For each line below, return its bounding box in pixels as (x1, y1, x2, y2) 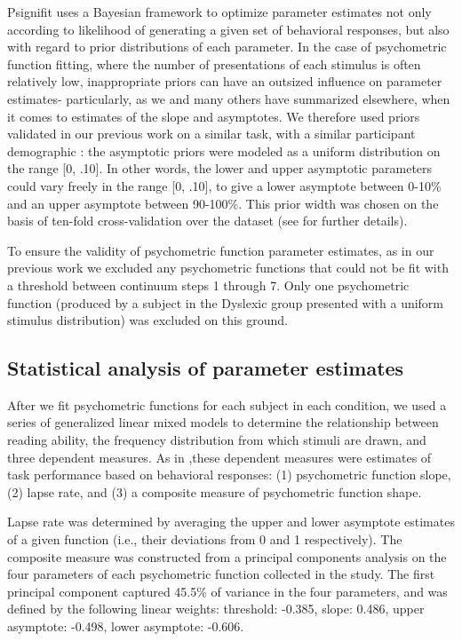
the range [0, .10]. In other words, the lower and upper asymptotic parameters (7, 159, 433, 178)
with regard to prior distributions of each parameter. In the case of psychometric (7, 37, 447, 56)
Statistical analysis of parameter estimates (7, 354, 404, 382)
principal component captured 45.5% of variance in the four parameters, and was (7, 582, 448, 600)
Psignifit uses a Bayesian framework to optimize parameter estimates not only (7, 3, 432, 20)
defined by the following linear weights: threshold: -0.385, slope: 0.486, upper (7, 599, 425, 618)
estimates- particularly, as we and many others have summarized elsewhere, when (7, 89, 450, 107)
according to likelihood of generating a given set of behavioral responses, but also (7, 20, 450, 38)
